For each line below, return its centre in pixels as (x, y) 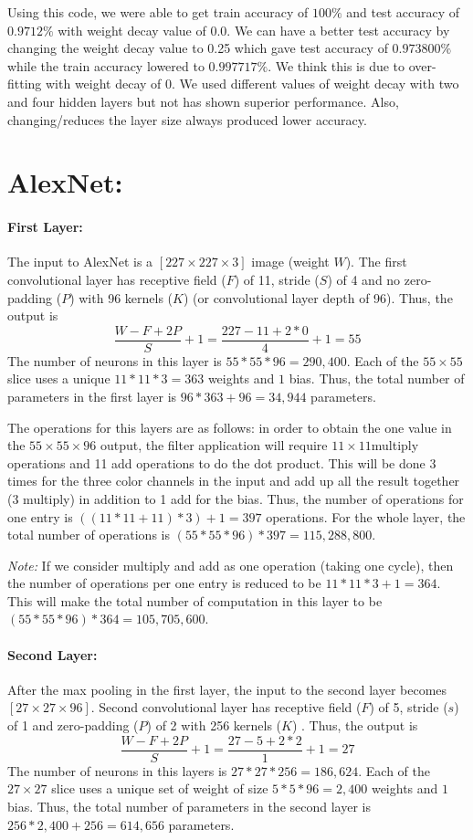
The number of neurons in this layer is (115, 360)
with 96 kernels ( (126, 297)
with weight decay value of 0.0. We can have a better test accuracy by (254, 30)
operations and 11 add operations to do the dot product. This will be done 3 (222, 462)
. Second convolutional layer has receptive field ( (226, 707)
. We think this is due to (336, 65)
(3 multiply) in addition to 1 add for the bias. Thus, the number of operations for (236, 498)
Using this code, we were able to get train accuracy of (158, 12)
